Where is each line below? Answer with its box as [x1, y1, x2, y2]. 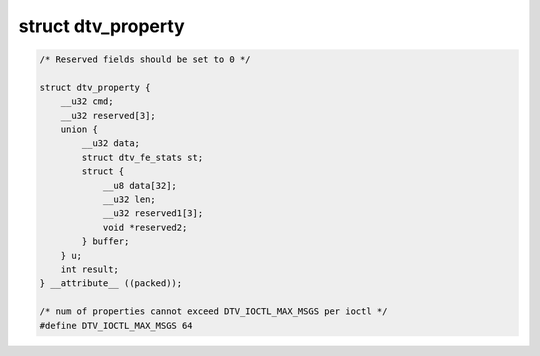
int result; [60, 264, 120, 275]
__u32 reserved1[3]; [102, 208, 204, 219]
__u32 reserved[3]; [60, 110, 157, 121]
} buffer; [81, 236, 130, 247]
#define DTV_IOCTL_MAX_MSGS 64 [39, 320, 194, 331]
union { [60, 124, 99, 135]
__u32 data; [81, 138, 140, 149]
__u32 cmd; [60, 96, 114, 107]
